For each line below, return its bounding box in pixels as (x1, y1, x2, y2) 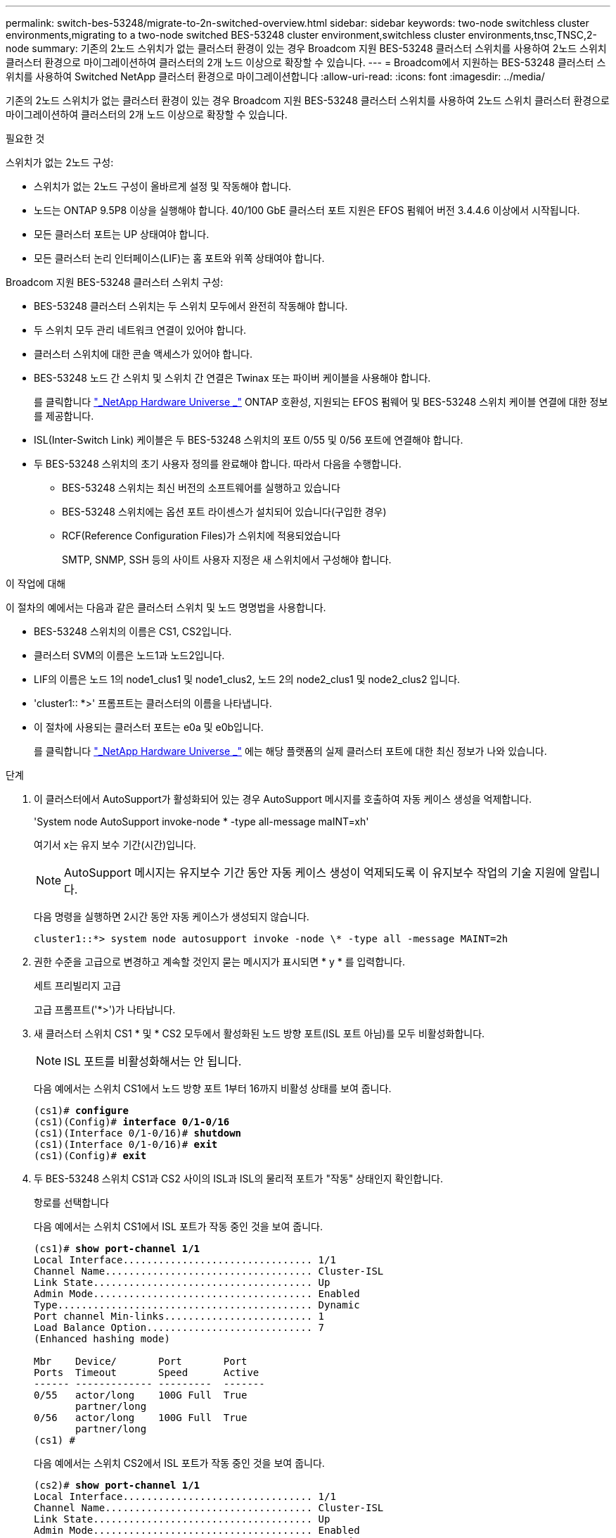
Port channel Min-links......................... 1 (34, 1311, 325, 1322)
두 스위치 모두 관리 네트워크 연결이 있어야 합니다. (34, 324, 247, 336)
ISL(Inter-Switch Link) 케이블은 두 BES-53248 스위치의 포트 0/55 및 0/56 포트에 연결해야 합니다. (34, 434, 463, 446)
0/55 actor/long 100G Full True (34, 1389, 248, 1401)
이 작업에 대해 (6, 577, 66, 589)
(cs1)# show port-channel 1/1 (34, 1243, 200, 1254)
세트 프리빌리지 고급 (34, 980, 121, 992)
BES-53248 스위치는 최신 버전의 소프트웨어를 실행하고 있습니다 (62, 482, 340, 494)
